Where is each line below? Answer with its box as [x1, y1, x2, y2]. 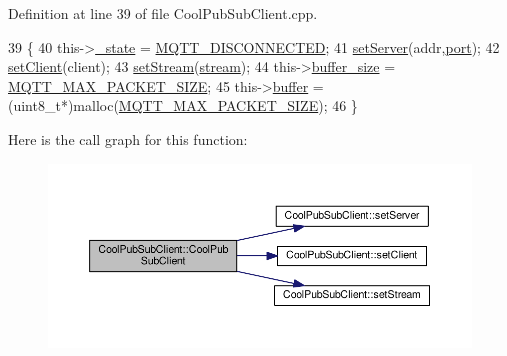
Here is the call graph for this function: [8, 128, 248, 149]
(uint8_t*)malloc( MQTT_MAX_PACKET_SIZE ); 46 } [8, 95, 358, 116]
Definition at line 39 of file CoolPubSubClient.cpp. [8, 3, 318, 23]
